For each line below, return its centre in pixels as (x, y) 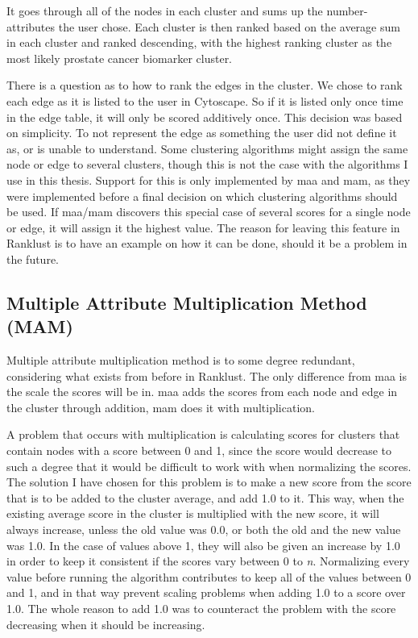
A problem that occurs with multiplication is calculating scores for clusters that (203, 434)
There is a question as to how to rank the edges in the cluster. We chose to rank (205, 85)
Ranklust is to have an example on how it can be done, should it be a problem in (207, 243)
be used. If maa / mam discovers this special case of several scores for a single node (209, 212)
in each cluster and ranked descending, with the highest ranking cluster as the (199, 42)
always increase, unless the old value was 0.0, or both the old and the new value (204, 530)
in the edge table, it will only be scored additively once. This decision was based (205, 117)
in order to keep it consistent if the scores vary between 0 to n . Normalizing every (208, 561)
